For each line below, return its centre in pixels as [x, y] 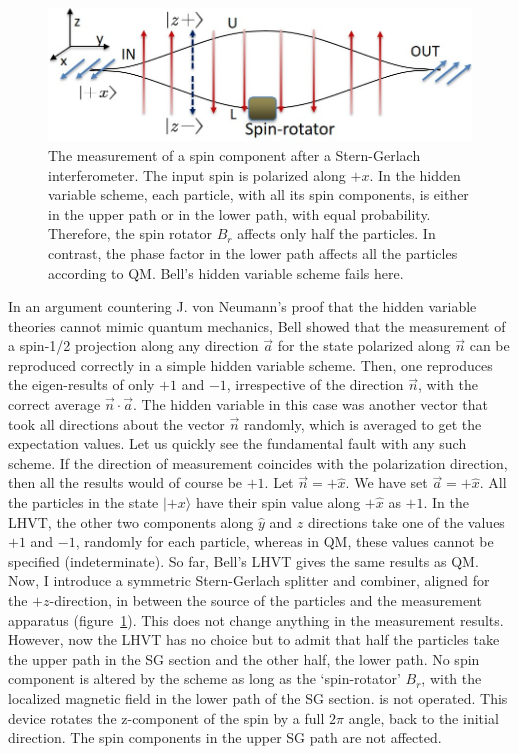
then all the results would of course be [125, 482]
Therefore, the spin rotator [130, 233]
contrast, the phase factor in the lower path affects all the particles [253, 252]
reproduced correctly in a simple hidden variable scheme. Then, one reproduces [250, 364]
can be [489, 345]
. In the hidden [415, 174]
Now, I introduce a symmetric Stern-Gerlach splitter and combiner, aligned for [249, 580]
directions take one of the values [406, 521]
